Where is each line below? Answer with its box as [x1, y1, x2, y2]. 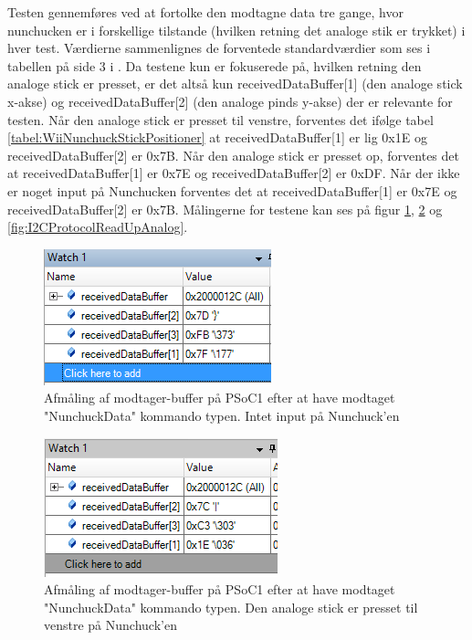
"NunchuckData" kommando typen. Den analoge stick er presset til [44, 597, 418, 616]
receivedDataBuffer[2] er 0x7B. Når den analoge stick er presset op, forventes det [7, 145, 459, 164]
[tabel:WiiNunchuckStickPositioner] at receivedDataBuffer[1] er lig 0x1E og [7, 128, 427, 147]
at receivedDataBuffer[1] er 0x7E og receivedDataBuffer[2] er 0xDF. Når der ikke [7, 163, 460, 183]
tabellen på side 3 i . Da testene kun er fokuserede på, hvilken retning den [7, 56, 422, 75]
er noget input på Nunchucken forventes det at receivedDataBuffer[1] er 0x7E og [7, 181, 457, 200]
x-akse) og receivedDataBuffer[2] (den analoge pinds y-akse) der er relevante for [7, 91, 453, 110]
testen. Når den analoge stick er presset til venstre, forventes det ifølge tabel [7, 110, 434, 129]
